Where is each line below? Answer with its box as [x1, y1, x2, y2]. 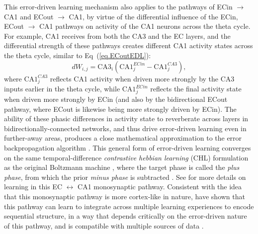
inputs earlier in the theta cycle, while [4, 83, 120, 94]
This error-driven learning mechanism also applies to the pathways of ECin [4, 1, 233, 11]
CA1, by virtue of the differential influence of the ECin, [69, 11, 238, 21]
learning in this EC [4, 181, 62, 192]
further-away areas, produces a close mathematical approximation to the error [4, 133, 242, 143]
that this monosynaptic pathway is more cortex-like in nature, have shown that [4, 191, 245, 201]
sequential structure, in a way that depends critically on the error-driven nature [4, 211, 247, 221]
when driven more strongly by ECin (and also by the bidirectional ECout [4, 94, 228, 104]
